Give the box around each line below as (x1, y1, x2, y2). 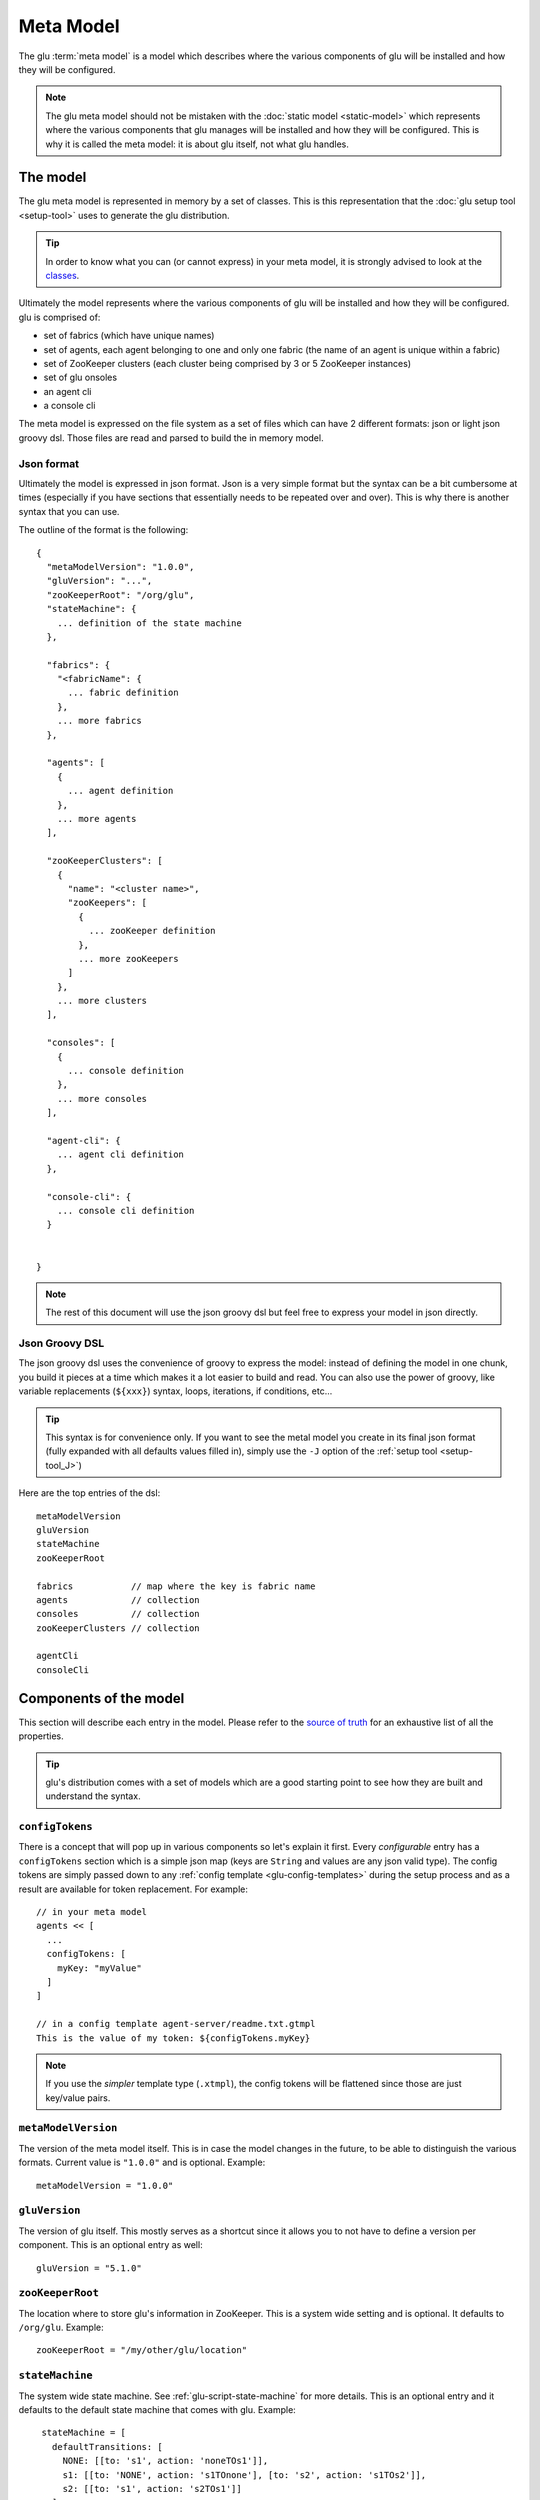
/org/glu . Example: (18, 2321, 104, 2334)
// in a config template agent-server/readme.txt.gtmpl (36, 2018, 316, 2030)
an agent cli (43, 385, 92, 397)
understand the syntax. (45, 1790, 141, 1802)
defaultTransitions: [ (51, 2441, 164, 2452)
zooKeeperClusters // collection (36, 1622, 200, 1634)
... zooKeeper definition (88, 925, 216, 937)
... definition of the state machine (56, 617, 242, 629)
